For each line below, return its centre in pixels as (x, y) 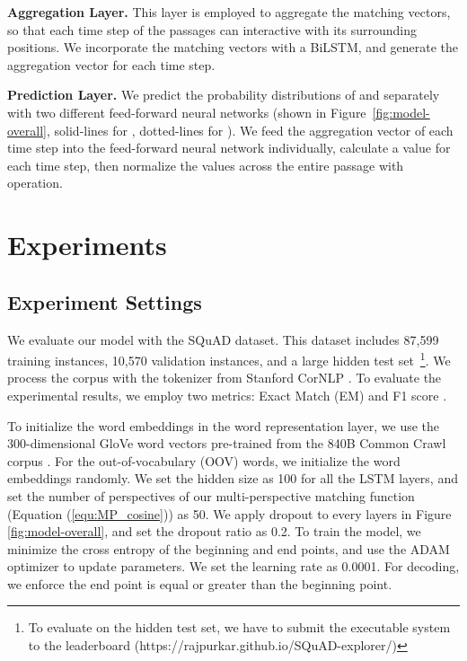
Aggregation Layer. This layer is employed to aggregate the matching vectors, (229, 12)
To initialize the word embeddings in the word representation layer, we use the (224, 425)
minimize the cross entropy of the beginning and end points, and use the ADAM (229, 548)
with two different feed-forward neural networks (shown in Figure (187, 112)
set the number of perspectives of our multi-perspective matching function (211, 495)
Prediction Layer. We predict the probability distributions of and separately (224, 95)
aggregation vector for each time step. (111, 64)
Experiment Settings (105, 301)
